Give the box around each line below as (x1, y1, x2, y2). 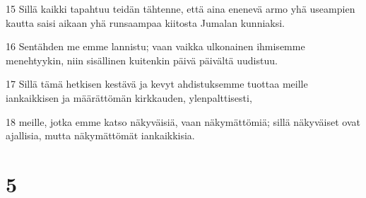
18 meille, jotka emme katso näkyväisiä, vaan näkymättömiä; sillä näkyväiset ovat (6, 114, 360, 129)
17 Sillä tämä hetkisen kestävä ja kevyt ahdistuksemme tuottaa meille (6, 76, 308, 91)
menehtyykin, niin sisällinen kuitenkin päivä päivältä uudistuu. (6, 52, 278, 67)
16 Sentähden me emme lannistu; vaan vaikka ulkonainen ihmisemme (6, 39, 305, 54)
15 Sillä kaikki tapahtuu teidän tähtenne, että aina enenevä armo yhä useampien (6, 1, 355, 16)
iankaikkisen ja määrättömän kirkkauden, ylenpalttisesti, (6, 90, 252, 105)
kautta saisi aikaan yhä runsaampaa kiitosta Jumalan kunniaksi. (6, 15, 285, 30)
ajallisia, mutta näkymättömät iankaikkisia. (6, 128, 195, 143)
